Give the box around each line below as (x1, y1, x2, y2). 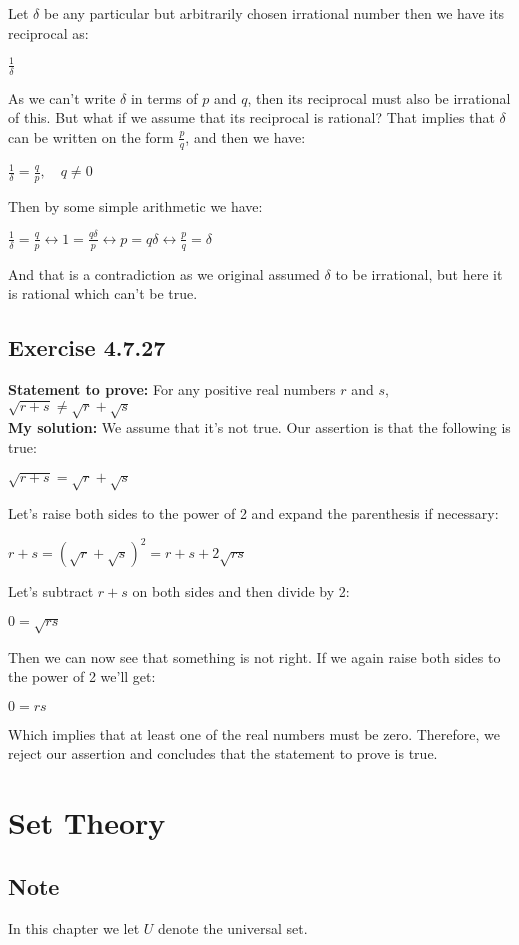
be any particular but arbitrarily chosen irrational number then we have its (43, 3, 505, 23)
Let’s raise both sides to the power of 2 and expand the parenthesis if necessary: (8, 503, 499, 524)
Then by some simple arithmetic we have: (8, 195, 263, 216)
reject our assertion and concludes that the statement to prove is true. (8, 743, 438, 764)
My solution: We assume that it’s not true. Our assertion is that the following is (8, 417, 511, 438)
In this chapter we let (8, 917, 140, 938)
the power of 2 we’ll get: (8, 666, 156, 687)
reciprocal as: (8, 22, 89, 43)
